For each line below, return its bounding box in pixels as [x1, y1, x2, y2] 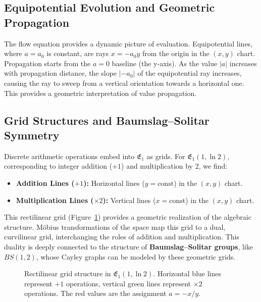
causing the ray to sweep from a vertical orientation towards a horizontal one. [4, 77, 244, 88]
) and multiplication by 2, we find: [121, 161, 228, 171]
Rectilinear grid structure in [24, 268, 111, 279]
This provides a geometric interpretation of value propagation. [4, 87, 197, 98]
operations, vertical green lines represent [66, 278, 191, 288]
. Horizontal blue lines [153, 268, 222, 279]
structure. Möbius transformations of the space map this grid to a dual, [4, 221, 226, 232]
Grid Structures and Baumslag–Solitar [4, 112, 210, 128]
